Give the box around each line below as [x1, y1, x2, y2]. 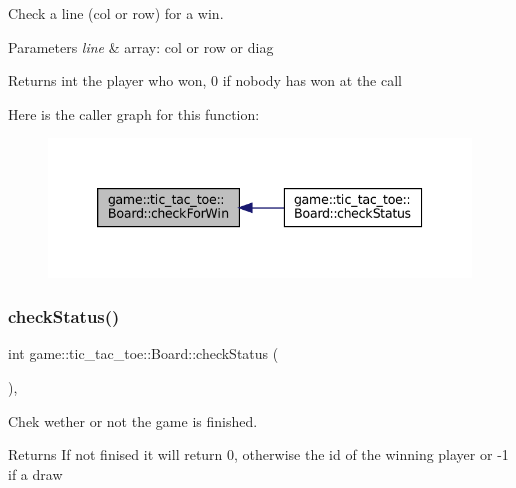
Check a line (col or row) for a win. [8, 3, 224, 23]
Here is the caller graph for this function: [8, 103, 260, 124]
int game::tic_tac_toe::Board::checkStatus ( [8, 343, 279, 364]
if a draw [8, 463, 63, 484]
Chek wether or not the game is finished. [8, 410, 258, 431]
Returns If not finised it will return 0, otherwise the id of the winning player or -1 [8, 444, 509, 465]
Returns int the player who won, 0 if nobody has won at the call [8, 70, 402, 91]
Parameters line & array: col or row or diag [8, 36, 274, 57]
